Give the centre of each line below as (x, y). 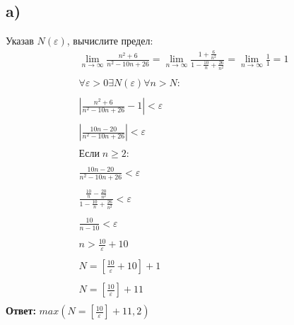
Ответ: (21, 311)
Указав (20, 41)
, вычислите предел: (110, 41)
